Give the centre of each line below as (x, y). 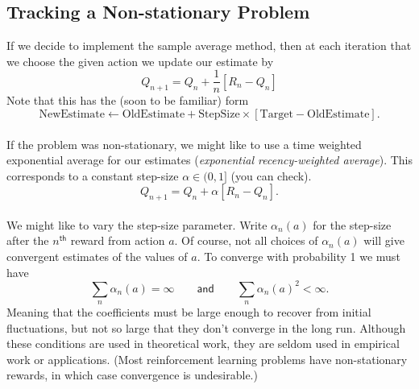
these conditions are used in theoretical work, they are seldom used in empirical (203, 343)
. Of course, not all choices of (246, 240)
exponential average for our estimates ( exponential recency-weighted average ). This (210, 160)
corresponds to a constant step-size (93, 175)
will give (384, 240)
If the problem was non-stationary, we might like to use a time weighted (184, 144)
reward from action (118, 240)
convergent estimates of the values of (97, 256)
